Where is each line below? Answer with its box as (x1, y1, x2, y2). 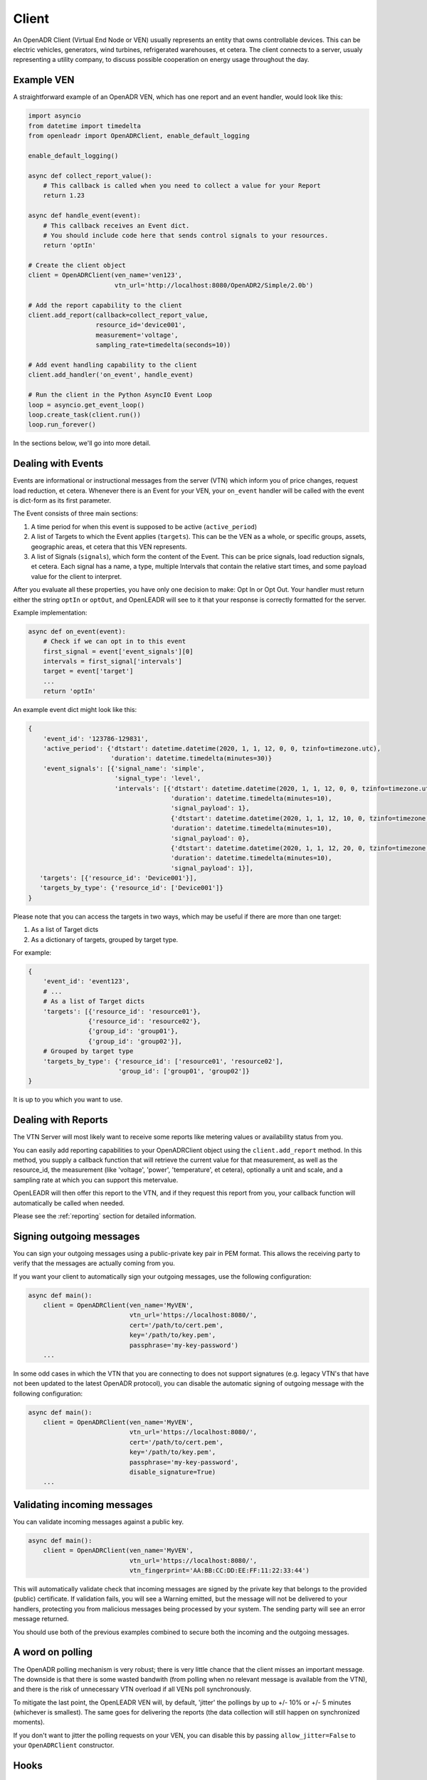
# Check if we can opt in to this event (43, 637, 186, 646)
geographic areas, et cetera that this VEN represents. (31, 542, 188, 551)
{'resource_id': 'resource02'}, (88, 1017, 201, 1025)
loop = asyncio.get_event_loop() (28, 401, 145, 409)
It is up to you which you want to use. (13, 1095, 123, 1104)
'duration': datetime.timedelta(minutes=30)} (110, 755, 273, 763)
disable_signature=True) (129, 1468, 216, 1477)
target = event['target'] (43, 667, 134, 676)
